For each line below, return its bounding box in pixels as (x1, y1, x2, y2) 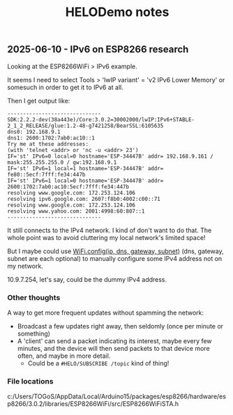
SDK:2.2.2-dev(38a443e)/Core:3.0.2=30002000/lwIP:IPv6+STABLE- (7, 116, 195, 123)
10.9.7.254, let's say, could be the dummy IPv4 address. (7, 275, 167, 283)
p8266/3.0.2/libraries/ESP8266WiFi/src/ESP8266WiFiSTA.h (7, 400, 179, 408)
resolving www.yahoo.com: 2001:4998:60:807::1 (7, 207, 145, 215)
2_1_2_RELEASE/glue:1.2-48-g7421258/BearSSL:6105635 (7, 122, 164, 129)
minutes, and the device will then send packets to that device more (17, 344, 211, 352)
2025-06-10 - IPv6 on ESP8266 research (7, 43, 189, 56)
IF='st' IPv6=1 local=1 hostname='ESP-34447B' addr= (7, 165, 164, 172)
